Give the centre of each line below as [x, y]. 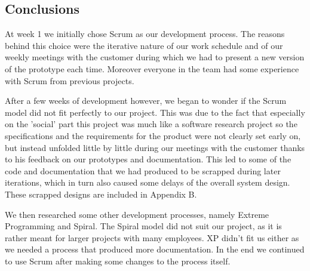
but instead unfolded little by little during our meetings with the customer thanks [155, 147]
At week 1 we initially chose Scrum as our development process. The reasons [145, 34]
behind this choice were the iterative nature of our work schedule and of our [144, 45]
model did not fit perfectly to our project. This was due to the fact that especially [155, 112]
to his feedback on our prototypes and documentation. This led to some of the [148, 159]
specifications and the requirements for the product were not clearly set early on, [153, 135]
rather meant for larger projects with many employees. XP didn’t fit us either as [152, 237]
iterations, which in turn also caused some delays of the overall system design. [148, 182]
